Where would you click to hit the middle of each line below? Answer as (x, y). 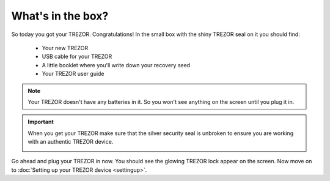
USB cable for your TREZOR (77, 57)
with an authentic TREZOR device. (71, 142)
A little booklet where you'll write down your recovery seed (116, 65)
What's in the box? (60, 16)
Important (41, 122)
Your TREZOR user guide (73, 74)
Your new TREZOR (65, 48)
